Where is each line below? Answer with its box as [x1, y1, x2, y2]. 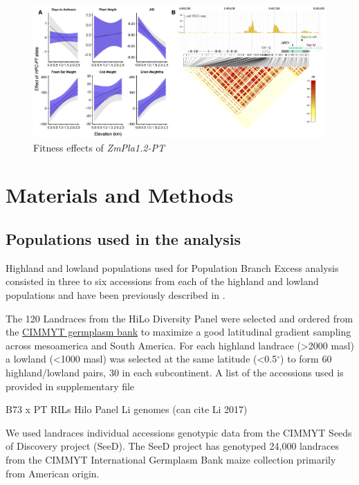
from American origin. [6, 466, 100, 480]
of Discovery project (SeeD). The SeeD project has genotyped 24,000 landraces [6, 439, 340, 453]
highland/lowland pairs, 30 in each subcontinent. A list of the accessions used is [6, 365, 344, 379]
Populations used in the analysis [6, 228, 241, 250]
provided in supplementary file [6, 378, 135, 393]
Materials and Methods [6, 181, 234, 209]
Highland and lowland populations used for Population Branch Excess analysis [6, 260, 339, 275]
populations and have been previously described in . [6, 288, 225, 302]
